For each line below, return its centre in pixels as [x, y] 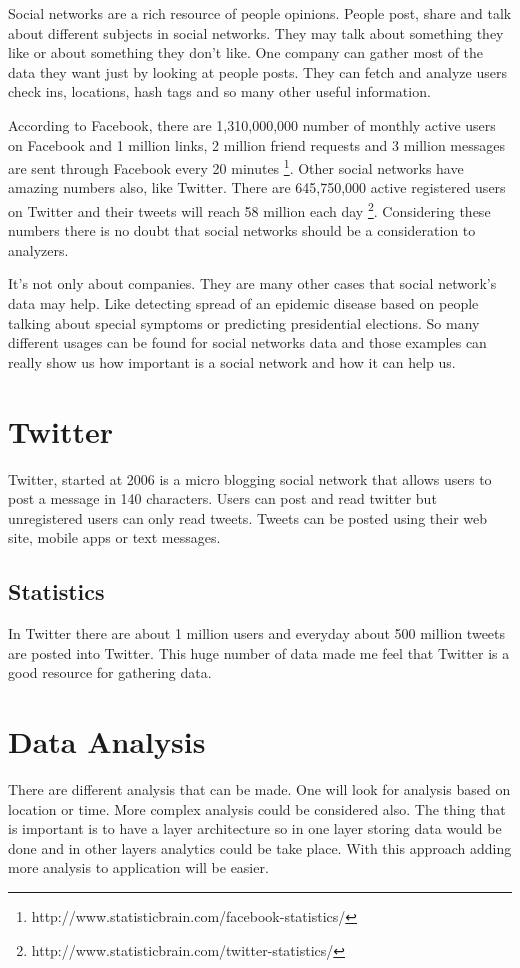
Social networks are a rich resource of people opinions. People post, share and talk [260, 13]
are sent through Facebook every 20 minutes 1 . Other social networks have [236, 166]
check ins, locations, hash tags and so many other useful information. [219, 91]
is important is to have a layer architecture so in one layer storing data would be [255, 828]
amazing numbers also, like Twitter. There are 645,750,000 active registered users [257, 187]
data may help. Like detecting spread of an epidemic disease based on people [243, 303]
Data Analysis [107, 741]
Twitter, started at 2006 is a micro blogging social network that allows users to [250, 478]
